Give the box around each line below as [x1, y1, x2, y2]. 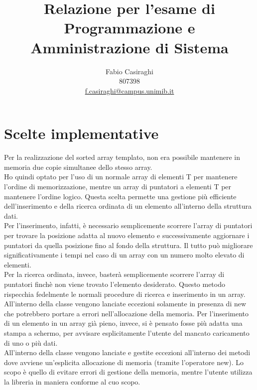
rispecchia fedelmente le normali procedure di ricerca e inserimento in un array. [4, 288, 246, 299]
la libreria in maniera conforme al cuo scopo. [4, 376, 140, 387]
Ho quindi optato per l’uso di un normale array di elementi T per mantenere [4, 171, 238, 182]
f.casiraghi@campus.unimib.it [85, 85, 174, 96]
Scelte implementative [4, 123, 159, 143]
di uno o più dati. [4, 337, 58, 348]
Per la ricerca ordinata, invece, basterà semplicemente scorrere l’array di [4, 269, 225, 279]
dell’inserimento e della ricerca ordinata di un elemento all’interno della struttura [4, 201, 252, 211]
